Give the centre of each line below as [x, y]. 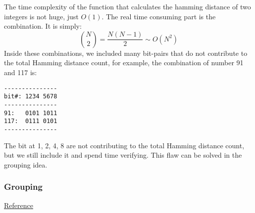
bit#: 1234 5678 [31, 97]
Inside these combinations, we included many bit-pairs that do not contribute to [126, 53]
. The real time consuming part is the [159, 16]
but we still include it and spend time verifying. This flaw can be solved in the [123, 155]
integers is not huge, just [41, 16]
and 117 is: [21, 72]
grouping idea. [26, 164]
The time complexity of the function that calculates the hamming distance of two [127, 6]
